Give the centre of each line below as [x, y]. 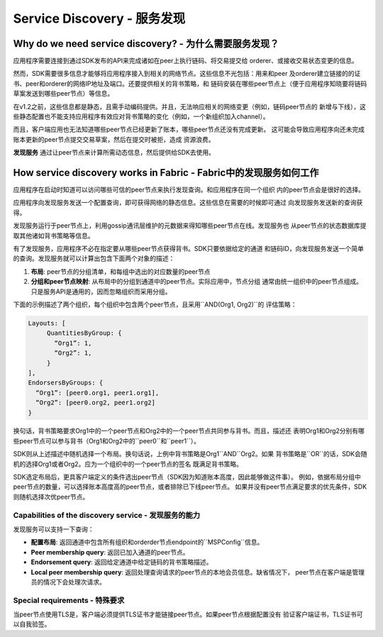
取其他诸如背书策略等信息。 [54, 236]
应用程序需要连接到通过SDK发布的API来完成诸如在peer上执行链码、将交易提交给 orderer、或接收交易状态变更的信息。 [185, 61]
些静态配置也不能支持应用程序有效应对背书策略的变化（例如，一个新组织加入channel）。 [141, 116]
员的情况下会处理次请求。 [68, 582]
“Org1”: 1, [73, 343]
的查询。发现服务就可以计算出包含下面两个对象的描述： [94, 258]
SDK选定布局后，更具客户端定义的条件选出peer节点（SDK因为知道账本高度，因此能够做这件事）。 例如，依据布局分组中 [187, 477]
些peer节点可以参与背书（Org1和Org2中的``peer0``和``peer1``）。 [107, 441]
